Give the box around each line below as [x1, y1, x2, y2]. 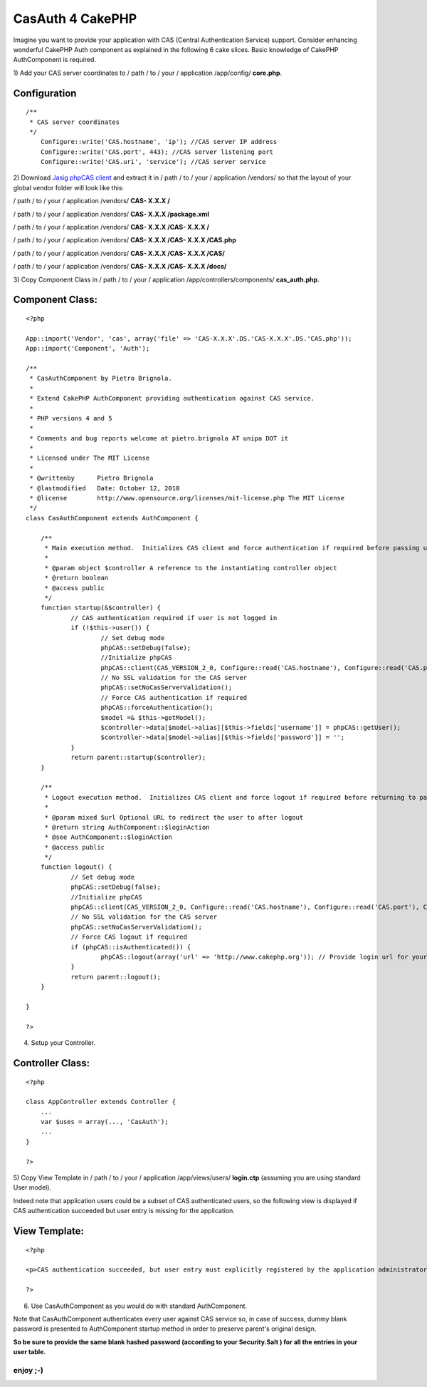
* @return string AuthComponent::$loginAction [44, 823, 210, 831]
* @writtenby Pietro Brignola [29, 474, 154, 483]
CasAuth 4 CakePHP [13, 11, 137, 26]
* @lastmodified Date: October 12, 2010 [29, 484, 180, 492]
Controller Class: [13, 1057, 90, 1069]
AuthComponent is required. [13, 56, 96, 64]
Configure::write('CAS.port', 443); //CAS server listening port [40, 148, 274, 156]
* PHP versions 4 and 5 [29, 414, 112, 422]
